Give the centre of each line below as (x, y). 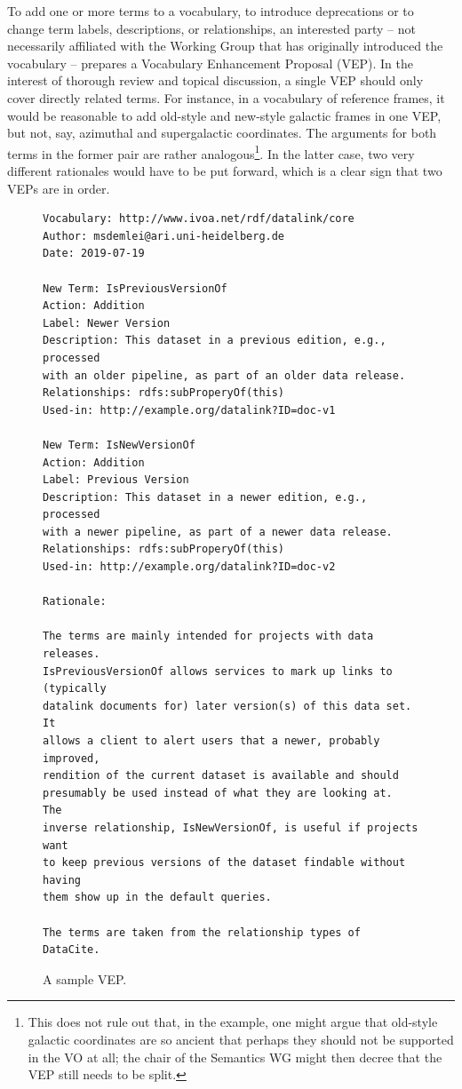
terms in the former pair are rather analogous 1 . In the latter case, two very (211, 152)
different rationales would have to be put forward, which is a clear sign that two (225, 171)
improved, (72, 758)
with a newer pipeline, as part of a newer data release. (218, 532)
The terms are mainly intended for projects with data (208, 636)
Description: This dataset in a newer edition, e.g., (205, 497)
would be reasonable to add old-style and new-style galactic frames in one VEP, (224, 115)
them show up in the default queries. (157, 898)
